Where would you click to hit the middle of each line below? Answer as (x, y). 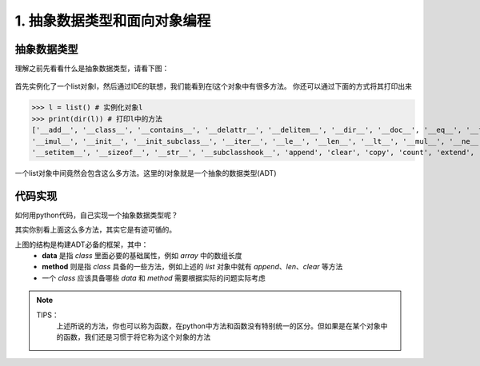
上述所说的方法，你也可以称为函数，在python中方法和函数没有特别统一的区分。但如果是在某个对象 (218, 326)
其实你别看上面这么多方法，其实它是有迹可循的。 (95, 230)
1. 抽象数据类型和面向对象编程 (113, 21)
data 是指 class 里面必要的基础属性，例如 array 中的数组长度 (142, 256)
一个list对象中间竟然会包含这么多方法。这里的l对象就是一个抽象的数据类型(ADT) (146, 173)
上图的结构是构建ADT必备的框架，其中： (82, 245)
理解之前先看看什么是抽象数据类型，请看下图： (92, 69)
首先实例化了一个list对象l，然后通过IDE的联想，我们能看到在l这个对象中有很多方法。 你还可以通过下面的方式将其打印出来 (213, 86)
